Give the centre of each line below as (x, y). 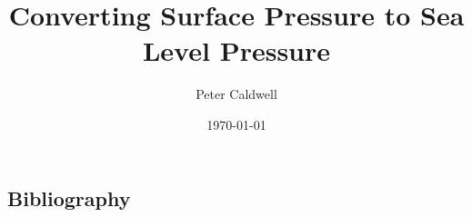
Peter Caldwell (236, 94)
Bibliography (69, 197)
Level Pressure (236, 50)
